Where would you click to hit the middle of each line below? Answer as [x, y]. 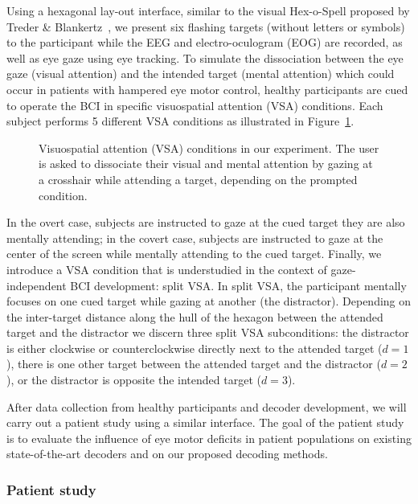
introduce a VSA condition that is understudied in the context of [167, 269]
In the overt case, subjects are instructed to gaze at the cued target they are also [206, 222]
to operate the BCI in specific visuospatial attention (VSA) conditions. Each [195, 105]
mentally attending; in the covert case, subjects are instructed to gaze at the [195, 238]
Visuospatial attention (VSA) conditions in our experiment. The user [209, 148]
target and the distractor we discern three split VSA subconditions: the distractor [208, 332]
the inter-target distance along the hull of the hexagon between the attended [195, 316]
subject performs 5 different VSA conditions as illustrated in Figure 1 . [180, 121]
